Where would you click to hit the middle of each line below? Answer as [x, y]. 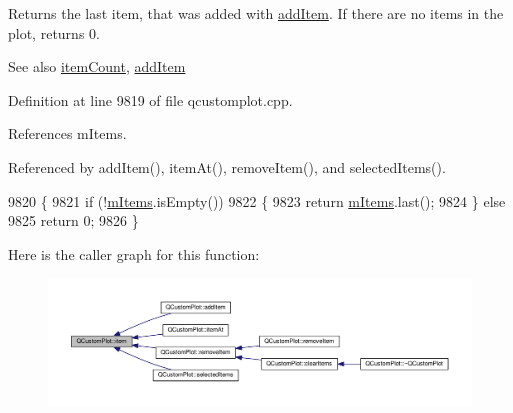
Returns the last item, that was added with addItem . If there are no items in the [256, 13]
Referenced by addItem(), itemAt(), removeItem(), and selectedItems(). [227, 166]
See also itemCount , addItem [97, 66]
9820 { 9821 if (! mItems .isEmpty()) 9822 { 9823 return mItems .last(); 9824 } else [257, 200]
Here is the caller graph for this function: [134, 253]
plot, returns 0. [54, 32]
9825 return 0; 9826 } [73, 220]
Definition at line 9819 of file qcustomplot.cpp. [150, 99]
